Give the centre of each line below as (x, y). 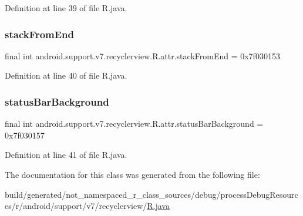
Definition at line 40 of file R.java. (66, 75)
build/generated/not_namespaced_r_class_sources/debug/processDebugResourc (151, 194)
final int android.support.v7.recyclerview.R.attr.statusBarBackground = (134, 124)
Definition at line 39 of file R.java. (66, 8)
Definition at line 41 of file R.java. (66, 155)
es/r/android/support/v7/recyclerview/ (76, 206)
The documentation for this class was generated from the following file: (132, 174)
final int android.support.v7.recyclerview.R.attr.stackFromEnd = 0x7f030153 (142, 55)
